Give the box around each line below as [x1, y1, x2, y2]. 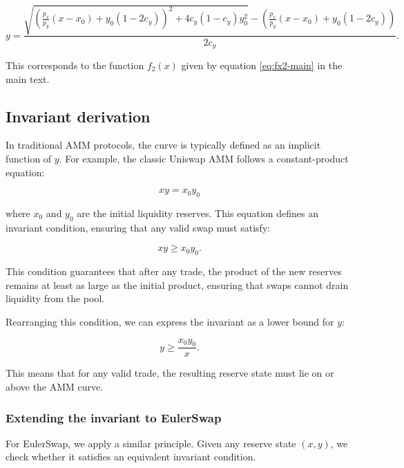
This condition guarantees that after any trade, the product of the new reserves [6, 264, 342, 279]
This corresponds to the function [6, 58, 144, 73]
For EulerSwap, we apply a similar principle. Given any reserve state [6, 436, 296, 450]
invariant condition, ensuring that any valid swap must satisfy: [6, 220, 271, 234]
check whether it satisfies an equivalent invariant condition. [6, 449, 256, 464]
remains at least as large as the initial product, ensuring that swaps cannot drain [6, 277, 349, 292]
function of [6, 151, 52, 166]
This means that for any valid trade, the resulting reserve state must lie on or [6, 366, 334, 380]
